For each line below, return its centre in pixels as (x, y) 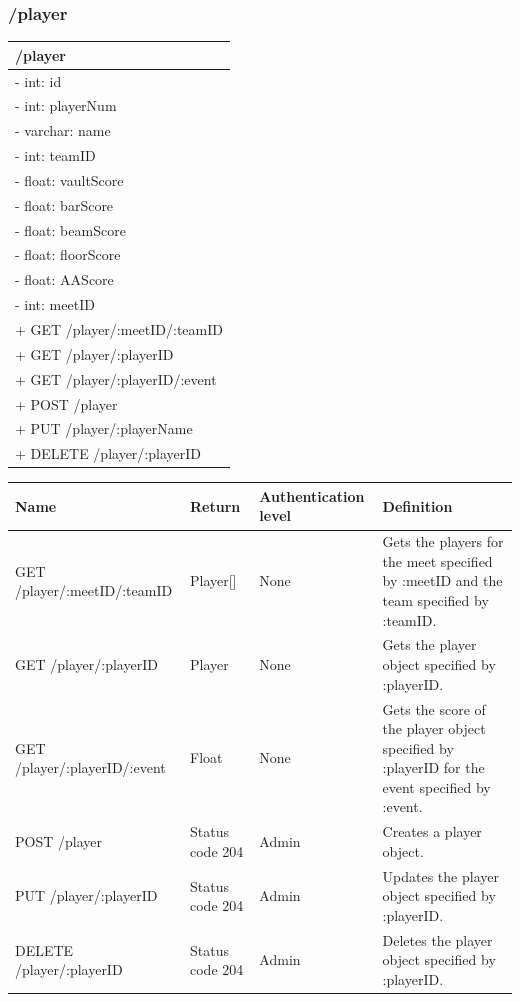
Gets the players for (443, 541)
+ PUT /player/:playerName (104, 428)
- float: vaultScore (69, 179)
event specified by (436, 786)
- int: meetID (55, 304)
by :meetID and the (442, 580)
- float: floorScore (68, 254)
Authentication (312, 495)
